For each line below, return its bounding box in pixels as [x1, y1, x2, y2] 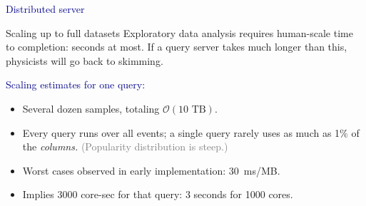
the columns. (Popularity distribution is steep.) [22, 139, 228, 154]
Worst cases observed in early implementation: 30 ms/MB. [22, 163, 280, 177]
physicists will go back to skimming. [6, 53, 163, 68]
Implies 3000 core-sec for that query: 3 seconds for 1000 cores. [22, 187, 293, 202]
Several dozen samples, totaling [22, 101, 160, 115]
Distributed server [6, 1, 85, 16]
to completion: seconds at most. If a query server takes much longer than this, [6, 39, 347, 54]
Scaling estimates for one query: [6, 77, 146, 92]
